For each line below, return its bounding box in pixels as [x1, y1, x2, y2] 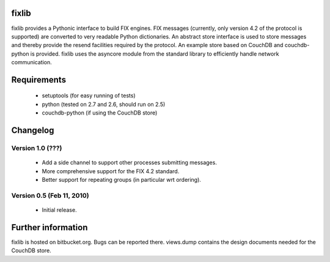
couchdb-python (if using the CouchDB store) [42, 109, 158, 116]
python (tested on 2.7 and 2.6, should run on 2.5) [42, 100, 166, 108]
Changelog [11, 125, 54, 136]
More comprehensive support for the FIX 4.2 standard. [42, 167, 180, 174]
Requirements [11, 74, 67, 85]
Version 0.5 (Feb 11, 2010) [11, 191, 90, 200]
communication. [11, 59, 52, 66]
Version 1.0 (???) [11, 144, 62, 152]
